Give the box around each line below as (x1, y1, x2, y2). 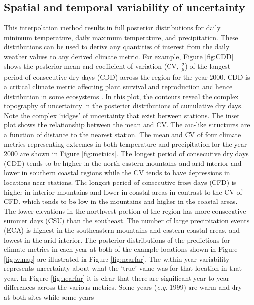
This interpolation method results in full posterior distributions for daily (4, 22, 221, 33)
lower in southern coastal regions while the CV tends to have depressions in (4, 167, 230, 178)
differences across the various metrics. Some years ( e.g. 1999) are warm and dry (4, 282, 242, 292)
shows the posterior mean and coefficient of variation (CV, (4, 61, 179, 71)
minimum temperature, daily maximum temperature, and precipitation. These (4, 32, 238, 42)
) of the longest (185, 61, 231, 71)
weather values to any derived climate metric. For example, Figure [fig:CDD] (4, 51, 233, 61)
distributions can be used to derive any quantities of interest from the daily (4, 41, 230, 52)
